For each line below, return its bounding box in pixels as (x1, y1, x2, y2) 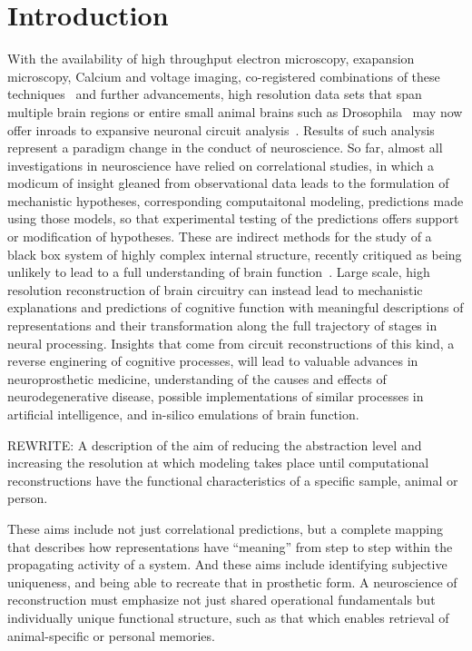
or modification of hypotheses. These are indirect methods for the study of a (7, 227, 432, 246)
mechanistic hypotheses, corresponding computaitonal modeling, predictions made (7, 191, 464, 210)
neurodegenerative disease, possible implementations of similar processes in (7, 387, 424, 406)
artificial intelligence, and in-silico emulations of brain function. (7, 405, 359, 423)
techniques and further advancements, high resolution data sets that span (7, 84, 422, 104)
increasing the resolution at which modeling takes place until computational (7, 453, 429, 472)
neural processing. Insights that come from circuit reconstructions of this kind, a (7, 333, 455, 352)
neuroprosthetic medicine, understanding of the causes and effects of (7, 369, 387, 388)
